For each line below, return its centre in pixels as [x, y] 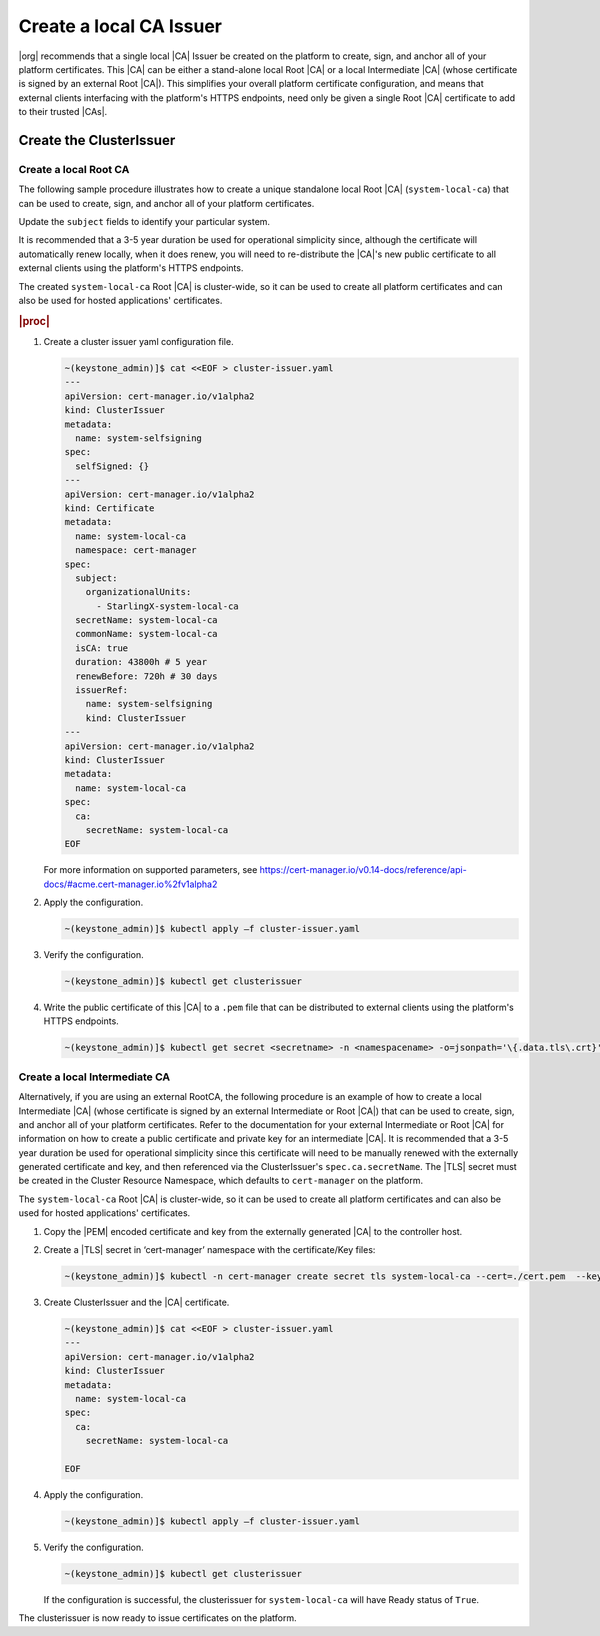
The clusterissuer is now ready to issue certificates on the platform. [157, 1618]
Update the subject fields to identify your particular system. [144, 222]
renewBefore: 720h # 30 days [147, 676]
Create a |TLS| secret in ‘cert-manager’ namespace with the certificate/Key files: [209, 1250]
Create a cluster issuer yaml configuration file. [138, 342]
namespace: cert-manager [136, 550]
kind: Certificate [109, 508]
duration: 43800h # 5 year [141, 662]
